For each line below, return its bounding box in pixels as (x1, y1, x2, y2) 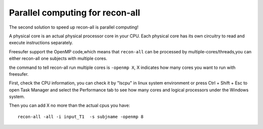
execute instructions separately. (9, 40, 73, 46)
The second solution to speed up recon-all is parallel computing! (9, 24, 139, 30)
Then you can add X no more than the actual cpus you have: (9, 102, 130, 109)
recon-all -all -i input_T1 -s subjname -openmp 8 (18, 114, 144, 119)
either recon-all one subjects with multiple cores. (9, 56, 107, 62)
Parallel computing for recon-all (9, 7, 141, 18)
